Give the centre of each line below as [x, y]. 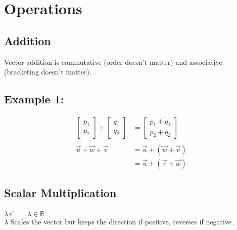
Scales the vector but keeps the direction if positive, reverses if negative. [122, 221]
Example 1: [34, 99]
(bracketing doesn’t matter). [48, 72]
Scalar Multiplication [60, 193]
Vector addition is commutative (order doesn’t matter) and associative [113, 62]
